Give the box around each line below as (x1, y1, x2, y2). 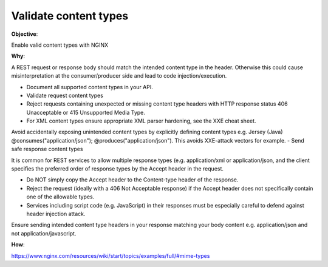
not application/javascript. (11, 229, 77, 237)
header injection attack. (26, 210, 86, 217)
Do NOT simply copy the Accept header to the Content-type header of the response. (26, 176, 239, 183)
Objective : (11, 30, 38, 38)
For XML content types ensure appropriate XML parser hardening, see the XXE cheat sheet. (26, 117, 256, 124)
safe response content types (11, 146, 83, 153)
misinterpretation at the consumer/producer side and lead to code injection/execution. (11, 72, 227, 79)
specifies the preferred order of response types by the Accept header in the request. (11, 165, 224, 172)
